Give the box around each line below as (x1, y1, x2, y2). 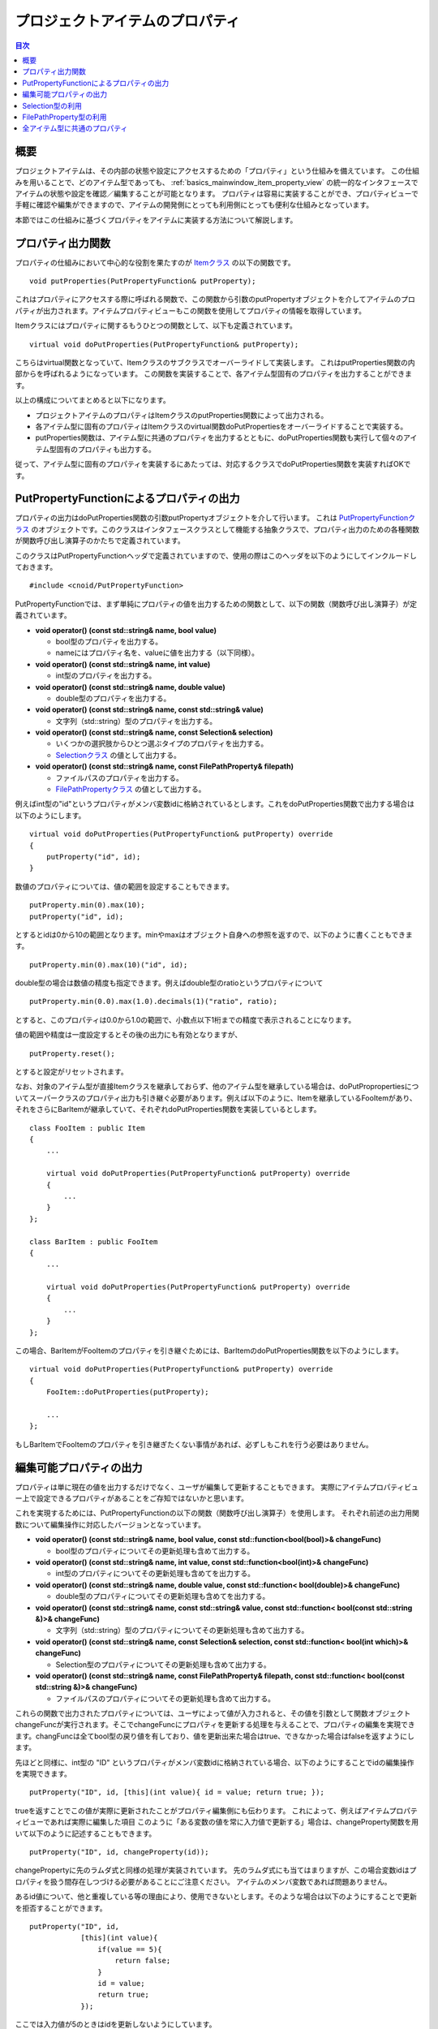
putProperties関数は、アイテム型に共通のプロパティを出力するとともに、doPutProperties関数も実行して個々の (35, 433, 404, 442)
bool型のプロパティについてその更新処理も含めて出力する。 (55, 1546, 255, 1556)
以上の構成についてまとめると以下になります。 (15, 395, 170, 405)
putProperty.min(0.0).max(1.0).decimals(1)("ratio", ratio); (29, 997, 277, 1006)
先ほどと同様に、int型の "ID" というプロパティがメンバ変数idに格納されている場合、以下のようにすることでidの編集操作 (15, 1757, 414, 1767)
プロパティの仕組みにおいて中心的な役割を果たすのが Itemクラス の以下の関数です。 (15, 257, 295, 267)
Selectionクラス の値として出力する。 (55, 750, 182, 760)
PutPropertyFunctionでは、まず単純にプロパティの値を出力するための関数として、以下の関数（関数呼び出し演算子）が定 (15, 599, 418, 609)
